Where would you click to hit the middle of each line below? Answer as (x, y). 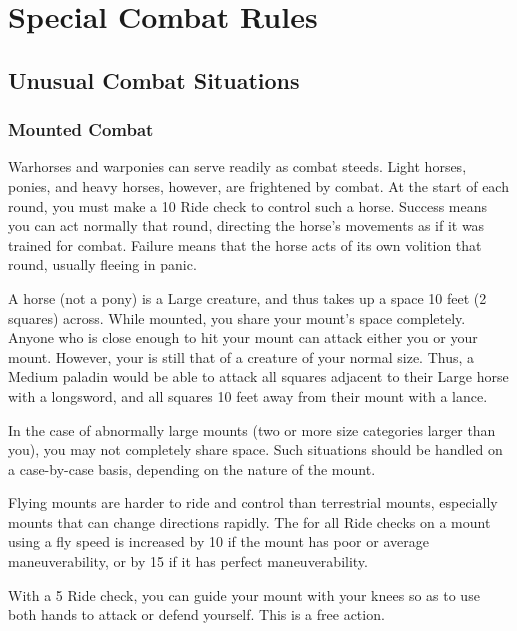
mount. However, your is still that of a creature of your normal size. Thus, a (241, 356)
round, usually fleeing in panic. (102, 264)
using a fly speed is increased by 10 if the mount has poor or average (218, 541)
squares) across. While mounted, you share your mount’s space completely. (237, 317)
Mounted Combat (81, 129)
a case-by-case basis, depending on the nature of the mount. (192, 468)
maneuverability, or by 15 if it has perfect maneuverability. (188, 561)
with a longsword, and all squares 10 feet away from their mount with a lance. (248, 395)
